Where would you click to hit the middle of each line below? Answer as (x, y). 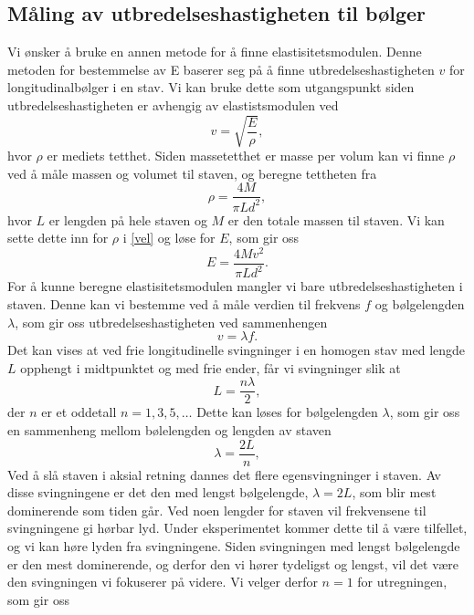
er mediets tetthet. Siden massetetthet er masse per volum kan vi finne (246, 156)
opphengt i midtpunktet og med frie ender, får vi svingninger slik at (211, 367)
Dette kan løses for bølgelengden (287, 412)
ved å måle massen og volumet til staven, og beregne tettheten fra (192, 173)
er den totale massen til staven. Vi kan (336, 219)
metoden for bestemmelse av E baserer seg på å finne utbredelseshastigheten (221, 69)
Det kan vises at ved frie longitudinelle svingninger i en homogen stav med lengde (237, 350)
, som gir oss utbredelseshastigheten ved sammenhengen (171, 322)
